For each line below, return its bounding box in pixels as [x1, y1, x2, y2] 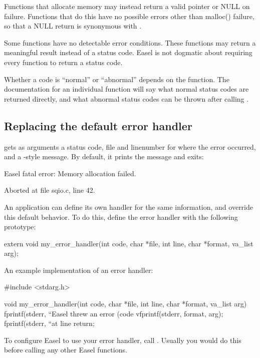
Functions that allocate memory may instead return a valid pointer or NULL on [4, 1, 250, 11]
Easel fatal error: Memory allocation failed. [4, 168, 136, 178]
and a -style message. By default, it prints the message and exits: [4, 151, 204, 162]
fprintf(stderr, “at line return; [4, 318, 95, 328]
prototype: [4, 221, 36, 232]
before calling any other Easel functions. [4, 344, 127, 355]
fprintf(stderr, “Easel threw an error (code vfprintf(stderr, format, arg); [4, 308, 223, 318]
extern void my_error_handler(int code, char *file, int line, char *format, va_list [4, 238, 253, 248]
